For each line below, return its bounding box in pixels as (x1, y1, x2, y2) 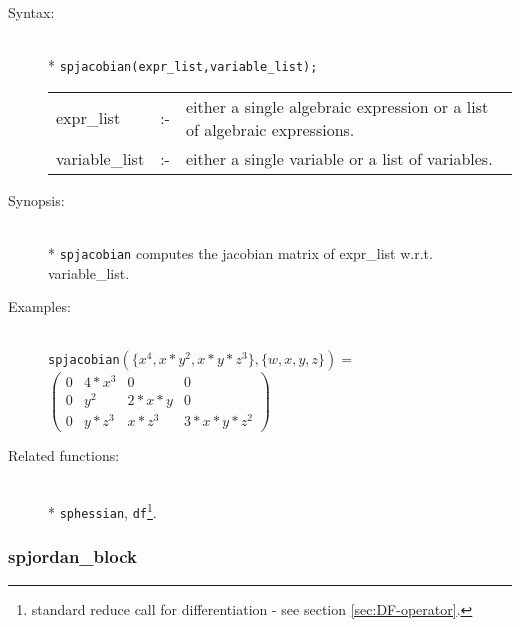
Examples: (8, 296, 71, 317)
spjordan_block (8, 544, 137, 569)
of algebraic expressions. (185, 117, 355, 141)
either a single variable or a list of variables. (185, 146, 493, 170)
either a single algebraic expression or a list (185, 94, 489, 118)
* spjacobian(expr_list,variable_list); (48, 55, 318, 76)
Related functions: (8, 444, 120, 465)
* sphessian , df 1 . (48, 499, 157, 522)
